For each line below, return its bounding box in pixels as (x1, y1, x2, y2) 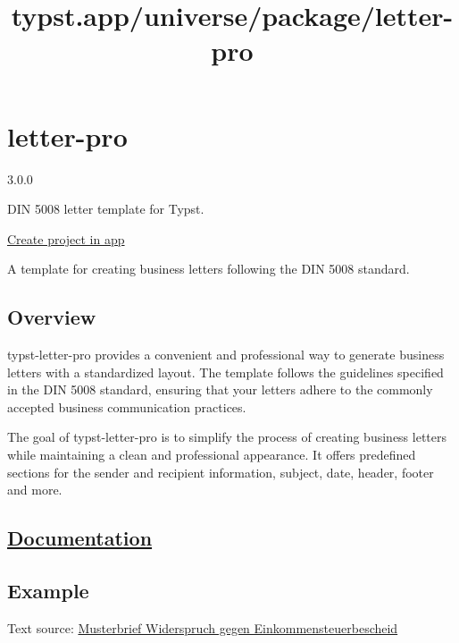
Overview (7, 303, 96, 331)
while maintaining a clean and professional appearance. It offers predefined (7, 445, 416, 464)
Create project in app (7, 229, 125, 248)
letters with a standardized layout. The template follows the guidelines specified (7, 362, 444, 381)
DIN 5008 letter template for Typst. (7, 199, 204, 218)
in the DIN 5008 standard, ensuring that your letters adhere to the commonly (7, 380, 433, 399)
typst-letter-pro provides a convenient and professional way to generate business (7, 345, 445, 364)
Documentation (7, 524, 153, 552)
